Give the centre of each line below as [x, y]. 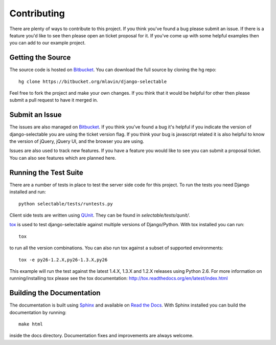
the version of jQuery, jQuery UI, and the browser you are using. [77, 141]
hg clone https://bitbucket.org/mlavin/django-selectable [93, 81]
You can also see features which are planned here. [63, 158]
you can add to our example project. [48, 43]
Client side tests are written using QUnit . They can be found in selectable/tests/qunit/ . [100, 215]
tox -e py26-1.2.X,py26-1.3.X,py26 [63, 260]
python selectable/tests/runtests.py [66, 204]
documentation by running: [38, 312]
